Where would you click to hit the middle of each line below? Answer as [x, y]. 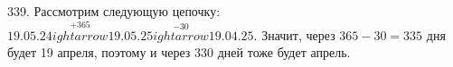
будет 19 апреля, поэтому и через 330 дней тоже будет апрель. [179, 52]
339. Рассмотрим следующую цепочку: [114, 11]
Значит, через [298, 34]
